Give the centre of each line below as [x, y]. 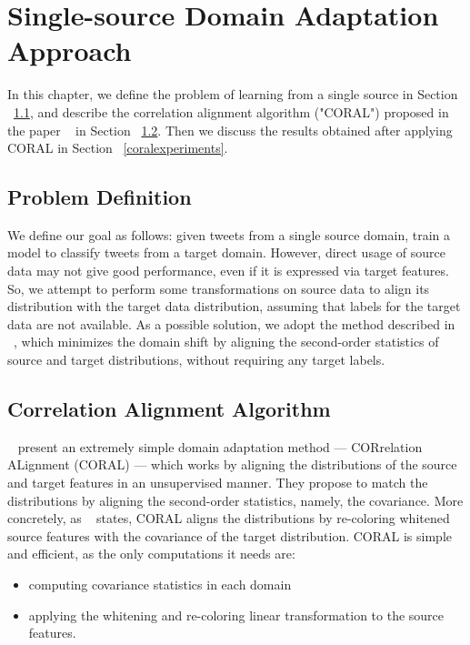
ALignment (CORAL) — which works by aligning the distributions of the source [232, 464]
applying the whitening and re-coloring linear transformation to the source [236, 615]
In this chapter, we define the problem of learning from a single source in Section [233, 94]
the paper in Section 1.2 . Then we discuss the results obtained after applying [230, 130]
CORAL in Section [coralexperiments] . [118, 148]
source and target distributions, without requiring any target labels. [196, 360]
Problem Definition [100, 197]
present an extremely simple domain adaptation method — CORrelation [220, 446]
